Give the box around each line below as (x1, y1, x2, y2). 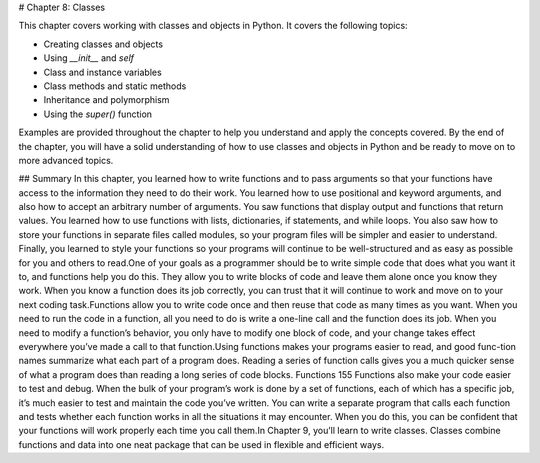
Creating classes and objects (43, 38, 164, 50)
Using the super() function (43, 108, 153, 120)
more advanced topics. (18, 154, 114, 166)
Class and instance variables (43, 66, 162, 78)
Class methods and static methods (43, 80, 187, 92)
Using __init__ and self (43, 52, 135, 64)
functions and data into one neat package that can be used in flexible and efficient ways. (18, 438, 385, 450)
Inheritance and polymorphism (43, 94, 170, 106)
